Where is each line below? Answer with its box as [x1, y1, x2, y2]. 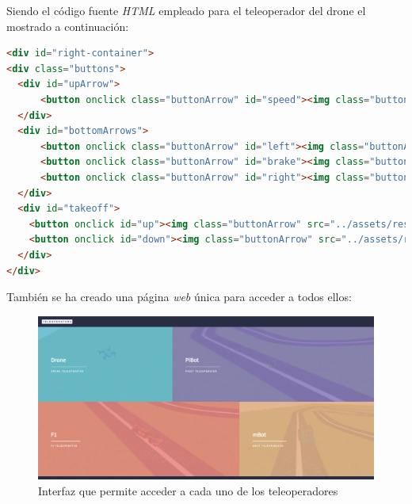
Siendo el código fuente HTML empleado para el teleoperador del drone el [6, 2, 366, 18]
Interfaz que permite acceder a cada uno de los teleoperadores [38, 482, 338, 498]
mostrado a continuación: [6, 17, 129, 34]
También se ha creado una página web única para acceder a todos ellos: [6, 288, 352, 305]
